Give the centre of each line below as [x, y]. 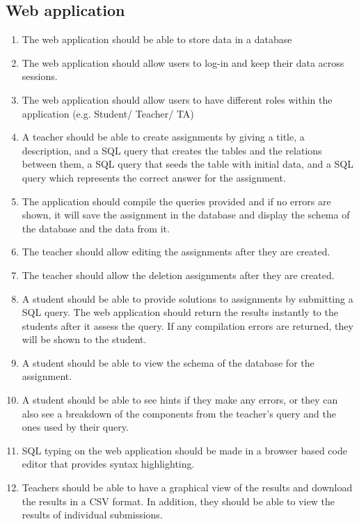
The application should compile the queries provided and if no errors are [176, 201]
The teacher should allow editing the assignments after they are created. [176, 252]
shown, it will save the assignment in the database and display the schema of [186, 215]
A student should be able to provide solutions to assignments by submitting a [188, 298]
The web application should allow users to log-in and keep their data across [183, 62]
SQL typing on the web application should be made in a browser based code [184, 450]
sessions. [40, 76]
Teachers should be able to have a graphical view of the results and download [187, 487]
